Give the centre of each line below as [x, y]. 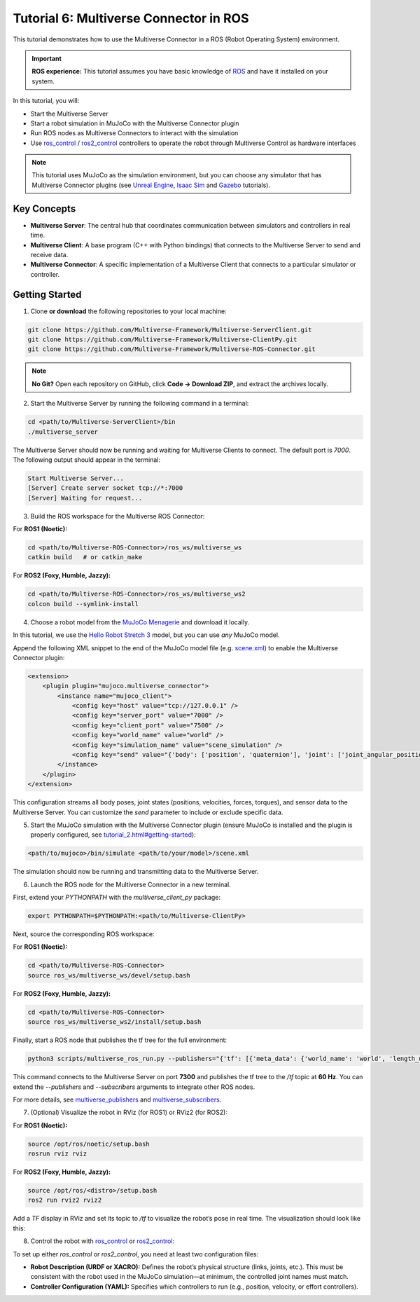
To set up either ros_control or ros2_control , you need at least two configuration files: [136, 1254]
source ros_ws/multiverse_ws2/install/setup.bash [114, 1022]
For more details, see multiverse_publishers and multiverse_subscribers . [117, 1099]
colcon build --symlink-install [83, 604]
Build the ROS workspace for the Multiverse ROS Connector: [118, 516]
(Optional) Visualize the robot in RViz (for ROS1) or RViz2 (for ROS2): [129, 1112]
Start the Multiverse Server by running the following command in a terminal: [140, 404]
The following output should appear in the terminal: [87, 460]
